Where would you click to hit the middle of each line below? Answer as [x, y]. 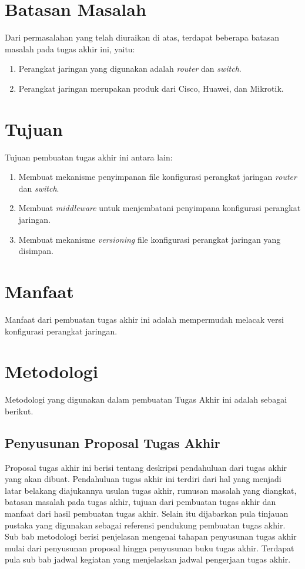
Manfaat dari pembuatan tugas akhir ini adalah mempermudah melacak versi [144, 319]
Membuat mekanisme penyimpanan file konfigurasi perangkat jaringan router [157, 177]
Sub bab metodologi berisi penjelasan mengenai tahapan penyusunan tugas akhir [151, 536]
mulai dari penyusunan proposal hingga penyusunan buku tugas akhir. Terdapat [150, 548]
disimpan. [36, 251]
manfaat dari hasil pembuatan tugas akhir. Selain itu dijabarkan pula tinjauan [147, 513]
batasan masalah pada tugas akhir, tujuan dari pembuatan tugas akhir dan [140, 502]
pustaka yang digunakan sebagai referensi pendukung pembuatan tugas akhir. [145, 525]
